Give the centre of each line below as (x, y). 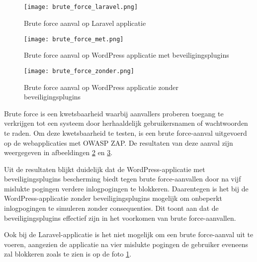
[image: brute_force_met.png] (74, 39)
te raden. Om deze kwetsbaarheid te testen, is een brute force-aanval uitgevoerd (126, 132)
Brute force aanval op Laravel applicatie (85, 23)
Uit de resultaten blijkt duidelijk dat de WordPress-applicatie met (105, 169)
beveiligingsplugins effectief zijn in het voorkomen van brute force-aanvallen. (120, 218)
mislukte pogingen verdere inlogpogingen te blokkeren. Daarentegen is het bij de (126, 188)
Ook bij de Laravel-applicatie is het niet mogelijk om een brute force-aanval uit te (129, 234)
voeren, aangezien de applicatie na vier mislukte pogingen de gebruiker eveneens (126, 244)
